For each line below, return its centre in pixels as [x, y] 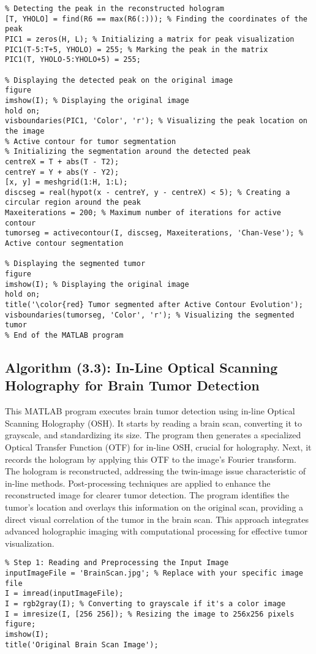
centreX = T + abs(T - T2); [62, 162]
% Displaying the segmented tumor [75, 264]
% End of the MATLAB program [64, 335]
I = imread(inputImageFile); [64, 594]
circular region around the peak [73, 203]
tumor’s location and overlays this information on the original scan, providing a [154, 507]
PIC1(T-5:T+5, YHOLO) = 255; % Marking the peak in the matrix [137, 49]
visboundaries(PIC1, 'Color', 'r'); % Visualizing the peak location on [156, 121]
